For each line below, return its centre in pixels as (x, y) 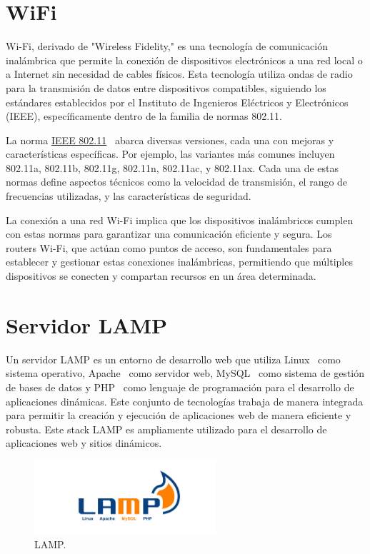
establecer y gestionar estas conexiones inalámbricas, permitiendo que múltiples (179, 262)
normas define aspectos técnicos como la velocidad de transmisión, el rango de (177, 182)
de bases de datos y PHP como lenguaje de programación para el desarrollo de (180, 387)
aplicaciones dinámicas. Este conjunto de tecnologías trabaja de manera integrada (185, 401)
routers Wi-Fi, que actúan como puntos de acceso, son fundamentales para (169, 247)
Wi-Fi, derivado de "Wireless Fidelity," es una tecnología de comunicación (167, 46)
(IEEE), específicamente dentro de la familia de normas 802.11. (144, 116)
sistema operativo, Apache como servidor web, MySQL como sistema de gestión (185, 373)
